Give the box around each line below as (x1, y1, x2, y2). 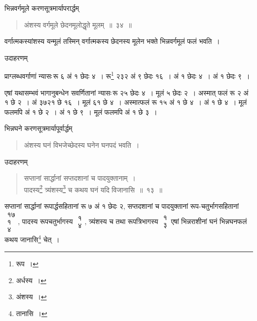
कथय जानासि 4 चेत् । (4, 233, 60, 245)
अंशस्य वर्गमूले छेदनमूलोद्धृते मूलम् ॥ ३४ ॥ (24, 19, 132, 30)
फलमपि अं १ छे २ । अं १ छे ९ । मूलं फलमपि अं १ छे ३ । (4, 106, 157, 117)
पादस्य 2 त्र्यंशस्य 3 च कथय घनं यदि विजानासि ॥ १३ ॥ (24, 183, 162, 194)
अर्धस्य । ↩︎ (16, 275, 46, 285)
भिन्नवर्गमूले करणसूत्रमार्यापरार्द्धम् (4, 3, 79, 13)
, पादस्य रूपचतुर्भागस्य (18, 216, 73, 226)
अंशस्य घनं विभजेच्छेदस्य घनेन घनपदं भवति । (24, 140, 140, 150)
